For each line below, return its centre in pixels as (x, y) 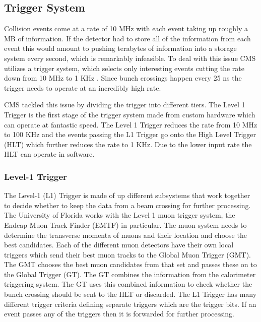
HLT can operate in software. (49, 154)
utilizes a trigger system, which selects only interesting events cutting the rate (124, 68)
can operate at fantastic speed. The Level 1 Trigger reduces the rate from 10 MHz (131, 124)
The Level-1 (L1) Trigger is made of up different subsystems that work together (127, 195)
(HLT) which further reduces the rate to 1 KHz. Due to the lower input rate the (128, 144)
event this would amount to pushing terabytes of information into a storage (120, 48)
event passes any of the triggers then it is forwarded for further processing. (119, 314)
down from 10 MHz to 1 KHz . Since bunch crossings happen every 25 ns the (123, 78)
